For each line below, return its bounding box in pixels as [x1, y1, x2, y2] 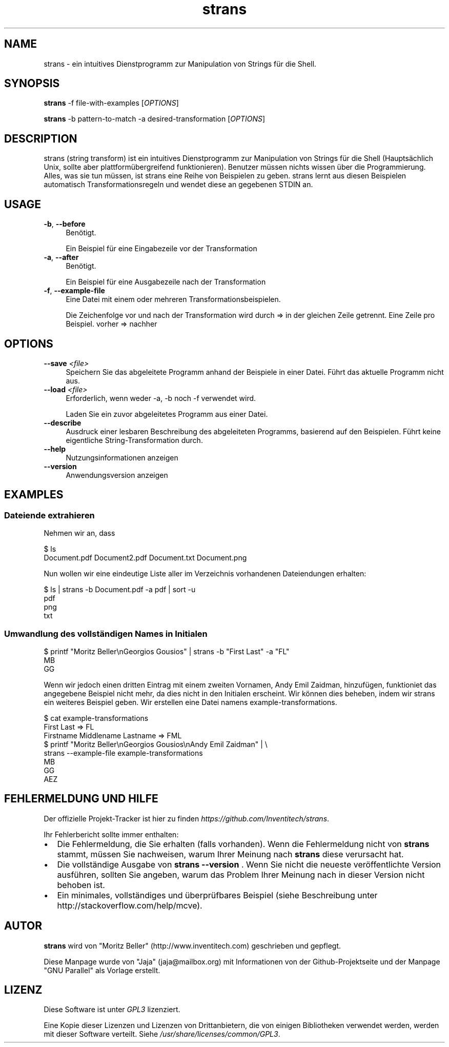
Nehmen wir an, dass [44, 529, 115, 538]
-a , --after [44, 253, 79, 262]
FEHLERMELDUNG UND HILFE [4, 792, 158, 806]
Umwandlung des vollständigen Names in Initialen [4, 628, 208, 639]
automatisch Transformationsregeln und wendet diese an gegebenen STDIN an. [44, 180, 313, 189]
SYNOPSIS [4, 77, 60, 90]
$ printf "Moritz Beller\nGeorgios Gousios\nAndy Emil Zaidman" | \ [44, 739, 268, 749]
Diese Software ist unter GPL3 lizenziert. [44, 1005, 180, 1014]
